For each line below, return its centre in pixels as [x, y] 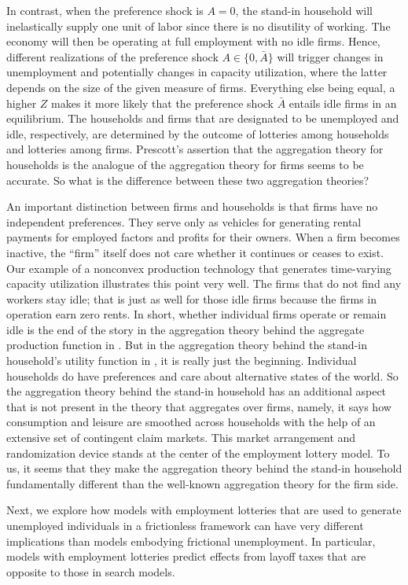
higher [22, 103]
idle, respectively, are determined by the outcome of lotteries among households [198, 133]
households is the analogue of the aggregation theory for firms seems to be [185, 164]
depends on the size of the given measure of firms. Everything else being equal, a [201, 87]
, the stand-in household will [304, 10]
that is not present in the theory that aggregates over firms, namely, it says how [199, 406]
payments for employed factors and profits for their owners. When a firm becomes [203, 237]
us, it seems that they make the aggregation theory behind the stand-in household [204, 468]
